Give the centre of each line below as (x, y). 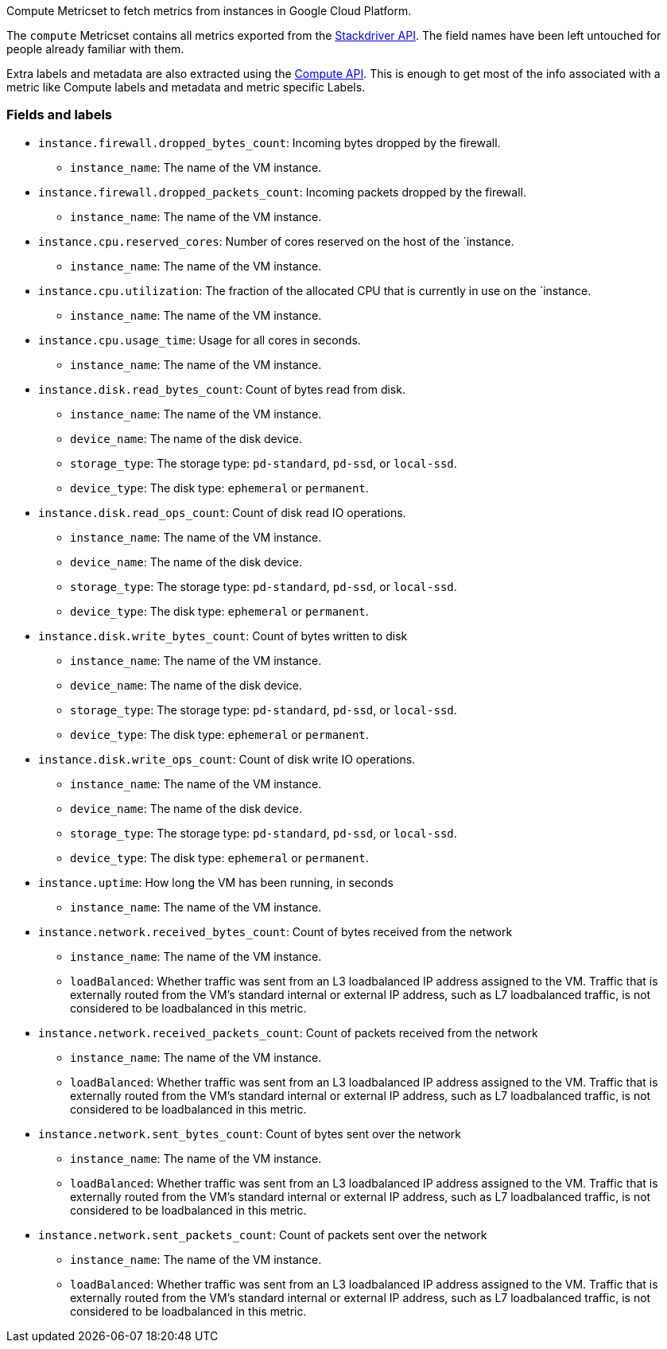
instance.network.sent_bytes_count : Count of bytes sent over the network (250, 1133)
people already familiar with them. (95, 49)
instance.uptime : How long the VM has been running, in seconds (216, 882)
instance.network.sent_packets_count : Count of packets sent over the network (263, 1234)
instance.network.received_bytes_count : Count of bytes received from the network (275, 931)
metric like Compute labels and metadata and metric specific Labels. (186, 87)
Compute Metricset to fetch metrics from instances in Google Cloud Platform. (209, 11)
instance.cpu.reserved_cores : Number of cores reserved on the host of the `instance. (276, 241)
